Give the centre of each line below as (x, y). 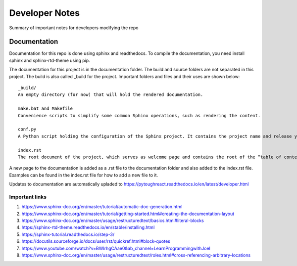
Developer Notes (45, 13)
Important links (28, 197)
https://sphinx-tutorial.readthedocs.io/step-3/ (68, 234)
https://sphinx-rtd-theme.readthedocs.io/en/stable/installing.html (88, 227)
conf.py (27, 129)
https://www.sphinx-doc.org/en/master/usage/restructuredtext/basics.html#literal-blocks (113, 221)
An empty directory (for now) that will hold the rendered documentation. (111, 95)
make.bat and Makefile (46, 109)
